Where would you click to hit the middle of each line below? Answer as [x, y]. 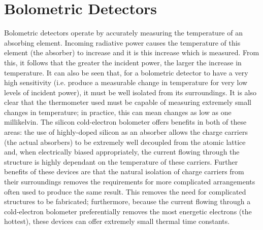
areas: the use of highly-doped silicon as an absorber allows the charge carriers [126, 132]
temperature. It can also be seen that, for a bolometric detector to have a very [126, 72]
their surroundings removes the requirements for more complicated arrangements [130, 182]
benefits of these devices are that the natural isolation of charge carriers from [124, 171]
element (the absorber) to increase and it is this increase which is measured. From [132, 52]
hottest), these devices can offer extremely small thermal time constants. [117, 221]
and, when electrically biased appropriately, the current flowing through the [122, 152]
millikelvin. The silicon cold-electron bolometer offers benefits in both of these [125, 122]
